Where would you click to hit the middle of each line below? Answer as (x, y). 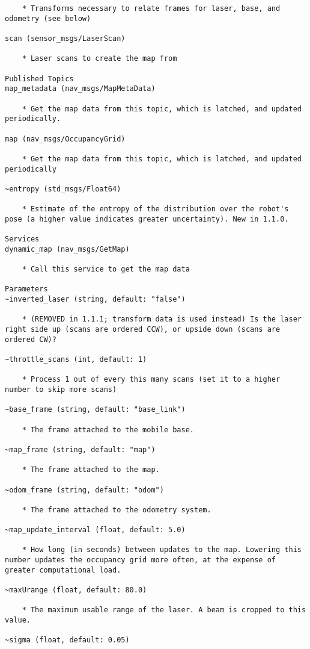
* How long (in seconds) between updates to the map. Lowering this (162, 550)
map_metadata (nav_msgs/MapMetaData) (80, 89)
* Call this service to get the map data (106, 269)
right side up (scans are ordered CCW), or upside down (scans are (143, 329)
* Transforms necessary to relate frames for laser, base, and (151, 8)
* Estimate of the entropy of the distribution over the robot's (155, 209)
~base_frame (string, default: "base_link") (95, 410)
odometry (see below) (48, 18)
